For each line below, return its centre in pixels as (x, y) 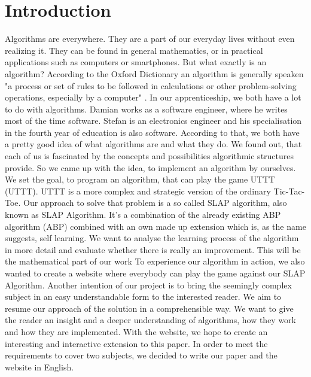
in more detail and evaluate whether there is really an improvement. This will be (153, 249)
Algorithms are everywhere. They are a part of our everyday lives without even (150, 39)
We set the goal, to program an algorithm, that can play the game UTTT (140, 179)
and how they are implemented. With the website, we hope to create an (136, 331)
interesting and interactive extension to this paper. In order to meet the (136, 343)
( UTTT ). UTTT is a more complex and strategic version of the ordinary (138, 191)
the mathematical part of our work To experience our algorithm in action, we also (155, 261)
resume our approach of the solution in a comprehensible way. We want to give (149, 308)
